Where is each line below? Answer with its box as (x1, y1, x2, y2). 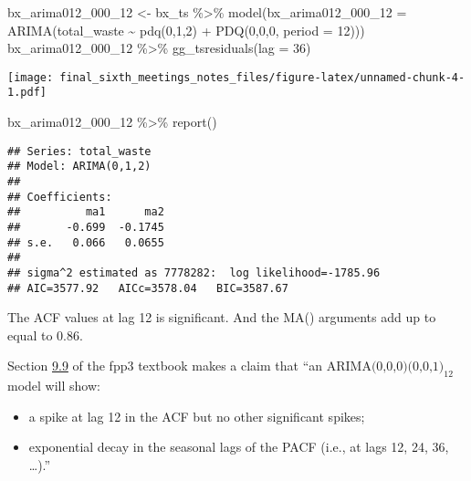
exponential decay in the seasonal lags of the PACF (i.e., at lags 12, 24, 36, (28, 437, 449, 456)
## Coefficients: (7, 190, 112, 204)
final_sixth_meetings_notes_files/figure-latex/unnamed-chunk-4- (59, 70, 466, 84)
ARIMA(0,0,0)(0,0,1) (326, 361, 445, 374)
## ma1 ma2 (7, 205, 164, 219)
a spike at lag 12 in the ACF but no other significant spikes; (28, 406, 365, 425)
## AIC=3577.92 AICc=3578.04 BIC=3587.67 (7, 281, 288, 295)
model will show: (7, 376, 100, 395)
